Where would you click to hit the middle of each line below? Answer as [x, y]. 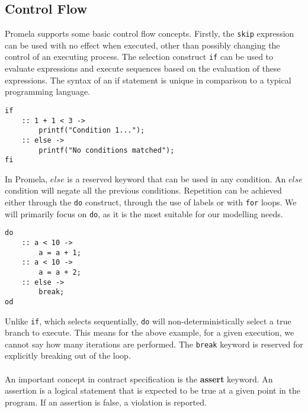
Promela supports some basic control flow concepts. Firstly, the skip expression [150, 33]
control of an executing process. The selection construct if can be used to [139, 57]
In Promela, [26, 178]
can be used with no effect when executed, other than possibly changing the [142, 45]
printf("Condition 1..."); [92, 131]
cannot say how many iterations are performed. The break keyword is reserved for [154, 344]
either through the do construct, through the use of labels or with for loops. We [151, 202]
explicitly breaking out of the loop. [68, 355]
